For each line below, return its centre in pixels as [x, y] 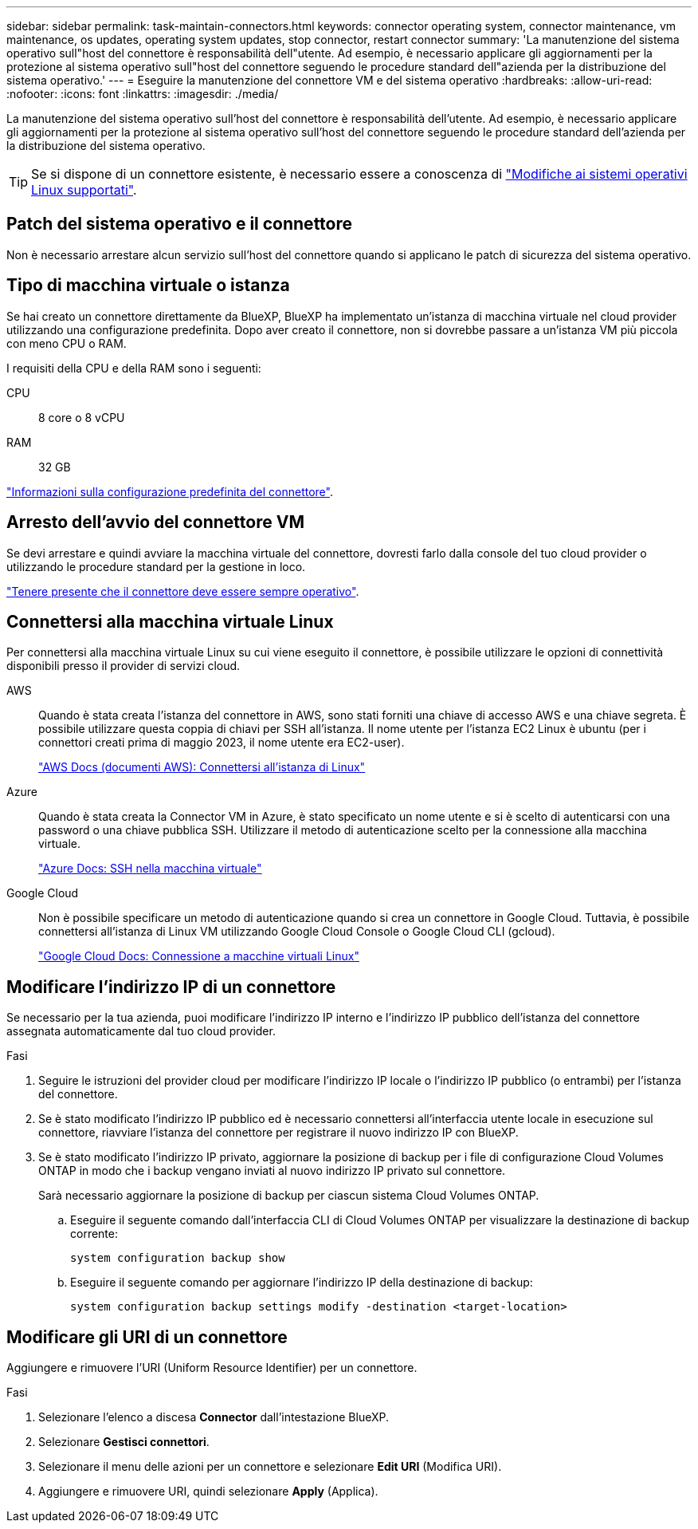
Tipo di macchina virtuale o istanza [148, 286]
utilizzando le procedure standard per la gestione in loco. [156, 566]
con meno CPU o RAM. [67, 343]
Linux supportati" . [84, 190]
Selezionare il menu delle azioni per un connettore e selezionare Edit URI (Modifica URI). [270, 1467]
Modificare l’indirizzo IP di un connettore [171, 987]
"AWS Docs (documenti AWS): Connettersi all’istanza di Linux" [202, 767]
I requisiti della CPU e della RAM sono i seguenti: [134, 368]
